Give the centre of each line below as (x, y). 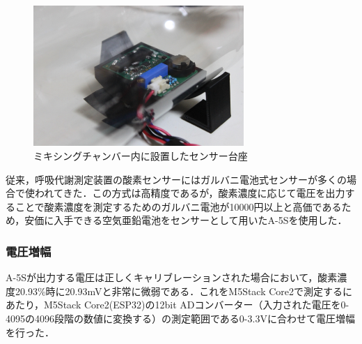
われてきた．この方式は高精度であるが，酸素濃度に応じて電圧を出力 (190, 193)
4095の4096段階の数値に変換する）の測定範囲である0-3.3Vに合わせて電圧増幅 (180, 318)
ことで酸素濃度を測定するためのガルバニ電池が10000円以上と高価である (178, 206)
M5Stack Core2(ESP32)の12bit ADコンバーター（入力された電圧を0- (197, 305)
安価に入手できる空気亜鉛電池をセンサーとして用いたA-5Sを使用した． (186, 220)
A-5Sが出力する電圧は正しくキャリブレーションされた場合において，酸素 (172, 277)
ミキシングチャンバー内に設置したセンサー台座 (141, 155)
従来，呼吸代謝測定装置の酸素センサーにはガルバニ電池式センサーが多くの (176, 179)
